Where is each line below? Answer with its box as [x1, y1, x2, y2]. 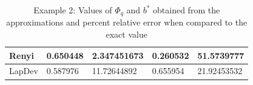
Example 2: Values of [33, 4, 112, 16]
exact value [106, 28, 147, 41]
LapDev [9, 64, 38, 77]
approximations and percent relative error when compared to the [6, 16, 248, 29]
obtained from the [153, 4, 220, 16]
